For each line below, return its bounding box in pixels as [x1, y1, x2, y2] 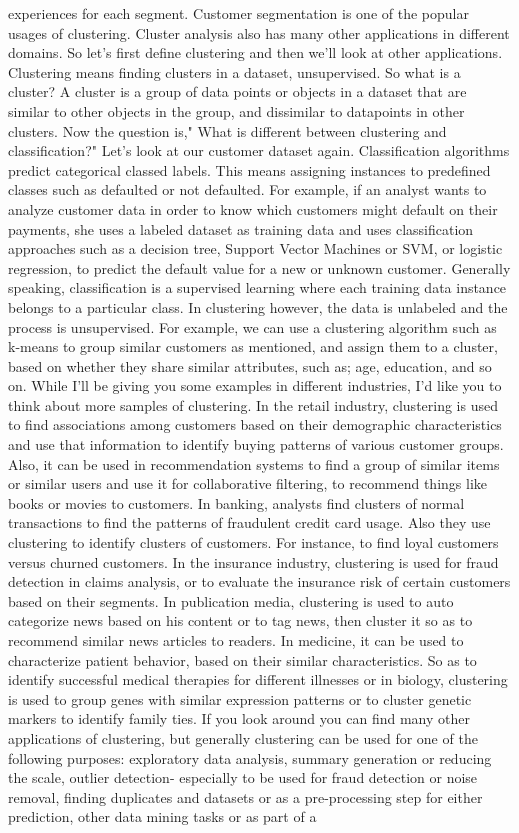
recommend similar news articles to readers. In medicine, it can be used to [8, 630, 464, 650]
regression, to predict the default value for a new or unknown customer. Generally [8, 257, 511, 278]
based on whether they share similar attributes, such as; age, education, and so [8, 355, 492, 376]
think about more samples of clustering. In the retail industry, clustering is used [8, 394, 498, 415]
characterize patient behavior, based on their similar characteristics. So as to [8, 649, 477, 670]
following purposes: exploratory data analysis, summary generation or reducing [8, 747, 492, 768]
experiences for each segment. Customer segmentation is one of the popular [8, 3, 469, 23]
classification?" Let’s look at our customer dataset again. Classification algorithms [8, 140, 510, 161]
